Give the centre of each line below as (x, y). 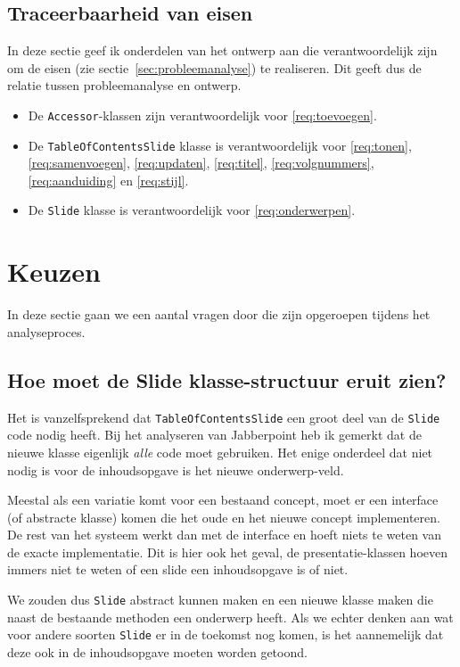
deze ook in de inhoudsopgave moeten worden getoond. (157, 651)
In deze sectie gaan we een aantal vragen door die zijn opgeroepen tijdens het (219, 314)
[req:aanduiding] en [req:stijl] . (108, 180)
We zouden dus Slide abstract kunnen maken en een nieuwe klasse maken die (220, 600)
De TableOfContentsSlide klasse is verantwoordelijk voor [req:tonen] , (220, 145)
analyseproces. (46, 331)
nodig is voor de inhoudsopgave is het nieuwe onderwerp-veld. (176, 469)
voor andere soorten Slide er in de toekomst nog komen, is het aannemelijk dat (226, 634)
